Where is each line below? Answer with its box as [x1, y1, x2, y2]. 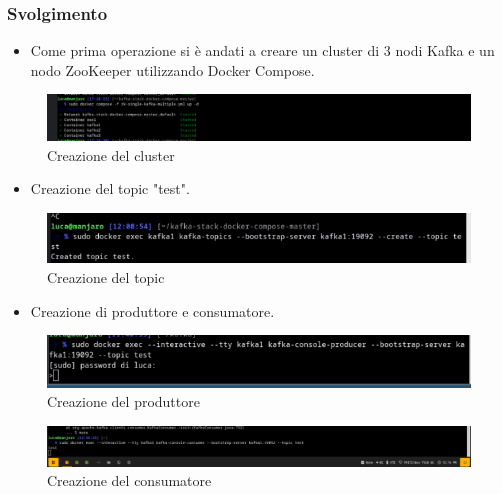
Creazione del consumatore [47, 470, 212, 491]
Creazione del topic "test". [30, 178, 190, 199]
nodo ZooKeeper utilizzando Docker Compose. [30, 59, 315, 80]
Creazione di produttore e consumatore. [30, 300, 275, 321]
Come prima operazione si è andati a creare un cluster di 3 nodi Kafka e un [30, 40, 495, 61]
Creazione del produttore [47, 391, 200, 412]
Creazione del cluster [47, 144, 175, 165]
